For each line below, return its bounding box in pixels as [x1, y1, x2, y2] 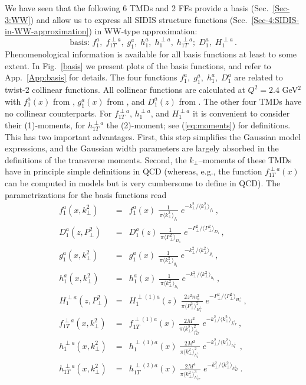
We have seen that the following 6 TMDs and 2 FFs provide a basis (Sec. [5, 2, 269, 14]
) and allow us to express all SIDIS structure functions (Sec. [30, 13, 248, 25]
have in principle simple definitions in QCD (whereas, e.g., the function [5, 165, 262, 177]
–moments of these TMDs [198, 153, 292, 166]
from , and [107, 95, 145, 107]
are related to [234, 71, 283, 83]
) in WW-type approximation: [88, 25, 198, 37]
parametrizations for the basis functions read [5, 188, 167, 200]
